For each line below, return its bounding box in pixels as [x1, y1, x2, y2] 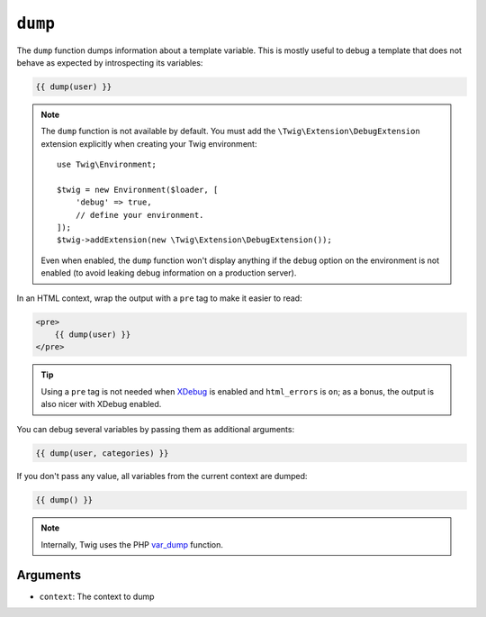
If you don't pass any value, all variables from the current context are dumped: [16, 471, 308, 482]
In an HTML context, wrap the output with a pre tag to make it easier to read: [16, 293, 302, 304]
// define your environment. [75, 210, 204, 220]
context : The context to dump [39, 591, 155, 602]
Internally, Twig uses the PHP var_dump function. [40, 539, 224, 549]
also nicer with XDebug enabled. [40, 399, 162, 410]
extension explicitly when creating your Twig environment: [40, 138, 257, 149]
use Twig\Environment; [57, 159, 157, 170]
